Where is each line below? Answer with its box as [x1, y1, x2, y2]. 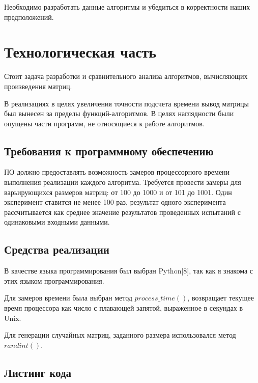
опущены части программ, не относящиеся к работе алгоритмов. [4, 118, 205, 128]
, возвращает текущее [187, 292, 254, 303]
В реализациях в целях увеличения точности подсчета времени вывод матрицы [4, 98, 249, 108]
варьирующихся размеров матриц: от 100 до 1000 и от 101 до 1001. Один [4, 186, 232, 197]
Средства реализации [4, 241, 109, 257]
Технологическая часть [4, 41, 157, 62]
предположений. [4, 11, 54, 22]
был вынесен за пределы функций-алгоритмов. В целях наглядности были [4, 108, 234, 119]
